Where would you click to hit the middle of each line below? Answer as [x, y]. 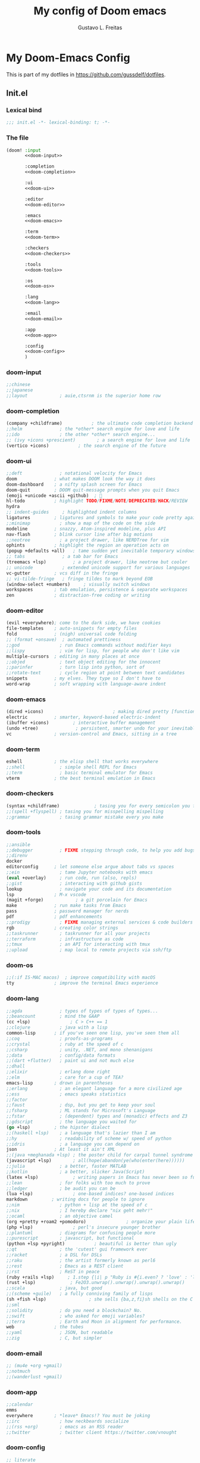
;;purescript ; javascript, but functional [70, 1238]
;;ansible [18, 845]
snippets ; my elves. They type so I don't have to [84, 678]
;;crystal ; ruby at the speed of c [65, 1044]
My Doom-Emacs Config [68, 58]
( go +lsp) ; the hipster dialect [58, 1127]
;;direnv [17, 856]
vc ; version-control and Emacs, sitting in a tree [92, 734]
